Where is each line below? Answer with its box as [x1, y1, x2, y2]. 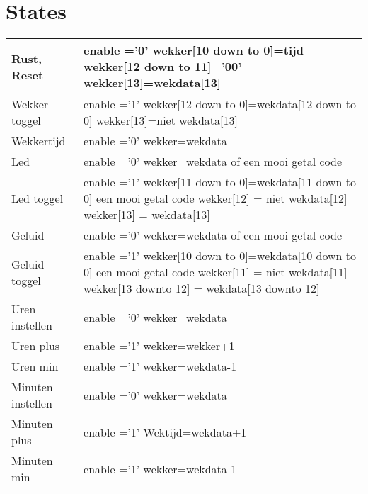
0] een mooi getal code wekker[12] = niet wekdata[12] [84, 190, 347, 207]
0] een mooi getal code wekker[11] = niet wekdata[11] [84, 264, 347, 281]
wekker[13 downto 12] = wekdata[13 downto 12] [84, 280, 320, 297]
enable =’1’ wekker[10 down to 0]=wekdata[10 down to [84, 247, 357, 264]
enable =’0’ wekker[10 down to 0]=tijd [84, 42, 304, 59]
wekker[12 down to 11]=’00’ [84, 58, 242, 75]
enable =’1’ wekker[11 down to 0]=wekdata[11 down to [84, 174, 357, 191]
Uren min [11, 358, 59, 375]
